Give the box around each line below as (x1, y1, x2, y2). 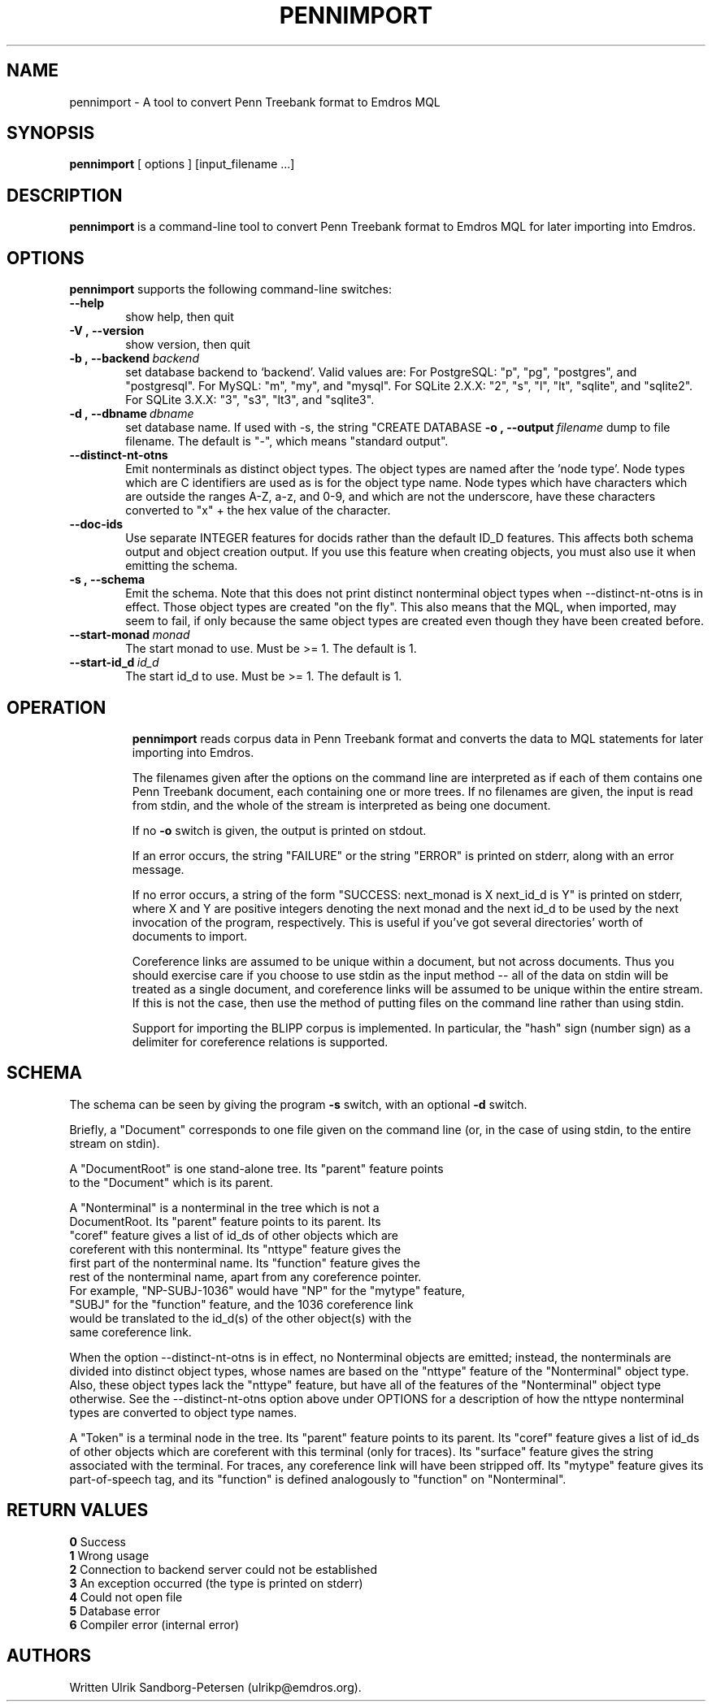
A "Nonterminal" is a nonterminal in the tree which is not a (69, 1200, 380, 1215)
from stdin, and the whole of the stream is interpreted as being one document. (132, 798, 551, 812)
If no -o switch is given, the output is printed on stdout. (132, 823, 427, 837)
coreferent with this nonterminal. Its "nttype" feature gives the (69, 1241, 402, 1256)
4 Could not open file (69, 1589, 183, 1604)
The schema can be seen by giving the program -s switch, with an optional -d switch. (69, 1097, 527, 1111)
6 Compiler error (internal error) (69, 1617, 240, 1632)
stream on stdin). (69, 1136, 160, 1150)
